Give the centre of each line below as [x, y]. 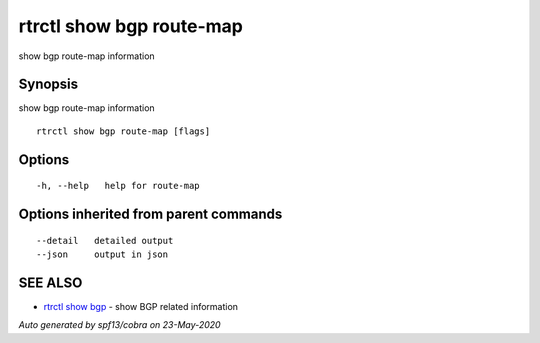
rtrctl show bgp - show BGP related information [141, 306]
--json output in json [102, 254]
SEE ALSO [50, 282]
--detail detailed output [105, 240]
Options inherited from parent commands [150, 214]
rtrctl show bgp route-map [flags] [123, 131]
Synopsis [48, 84]
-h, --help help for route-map [118, 186]
